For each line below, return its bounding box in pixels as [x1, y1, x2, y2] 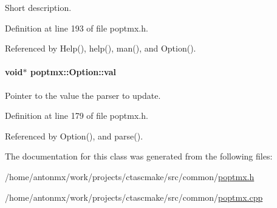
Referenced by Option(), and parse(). [5, 129, 143, 142]
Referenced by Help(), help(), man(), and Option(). [5, 42, 196, 55]
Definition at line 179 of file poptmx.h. [5, 109, 148, 122]
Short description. [5, 1, 72, 13]
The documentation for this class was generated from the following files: [5, 150, 273, 163]
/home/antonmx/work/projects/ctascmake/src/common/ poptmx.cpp [5, 190, 263, 203]
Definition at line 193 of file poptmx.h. [5, 21, 148, 34]
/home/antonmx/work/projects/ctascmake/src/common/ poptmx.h [5, 170, 255, 183]
